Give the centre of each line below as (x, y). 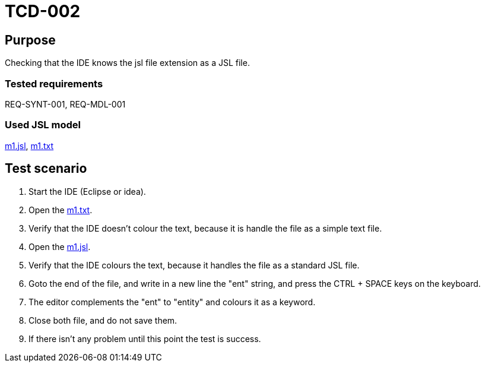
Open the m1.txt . (61, 210)
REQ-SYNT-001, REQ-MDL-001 (65, 104)
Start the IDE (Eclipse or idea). (87, 191)
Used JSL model (43, 125)
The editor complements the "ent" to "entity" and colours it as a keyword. (172, 302)
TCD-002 (43, 11)
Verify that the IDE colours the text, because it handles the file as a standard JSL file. (194, 265)
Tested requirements (54, 83)
